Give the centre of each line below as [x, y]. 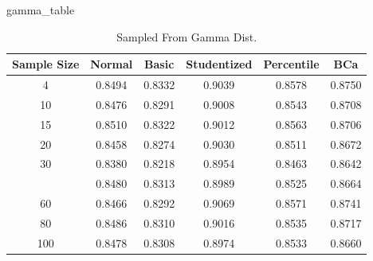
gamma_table [41, 10]
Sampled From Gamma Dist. [187, 36]
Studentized [219, 64]
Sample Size [46, 64]
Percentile [291, 64]
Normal [112, 64]
